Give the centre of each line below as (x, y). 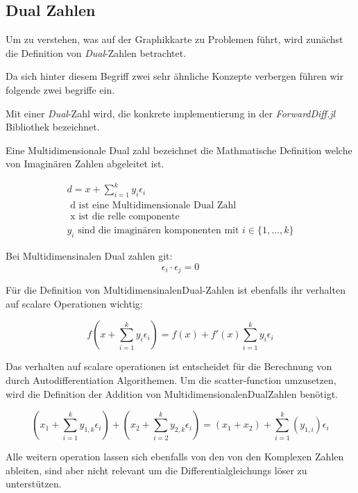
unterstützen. (34, 484)
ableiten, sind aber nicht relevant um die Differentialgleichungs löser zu (156, 470)
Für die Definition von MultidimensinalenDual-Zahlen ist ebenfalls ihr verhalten (176, 290)
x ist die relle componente (125, 217)
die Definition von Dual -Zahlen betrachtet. (96, 52)
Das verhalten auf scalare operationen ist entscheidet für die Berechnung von (169, 366)
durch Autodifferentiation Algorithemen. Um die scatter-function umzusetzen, (171, 380)
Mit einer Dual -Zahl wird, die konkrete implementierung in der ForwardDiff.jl (171, 113)
